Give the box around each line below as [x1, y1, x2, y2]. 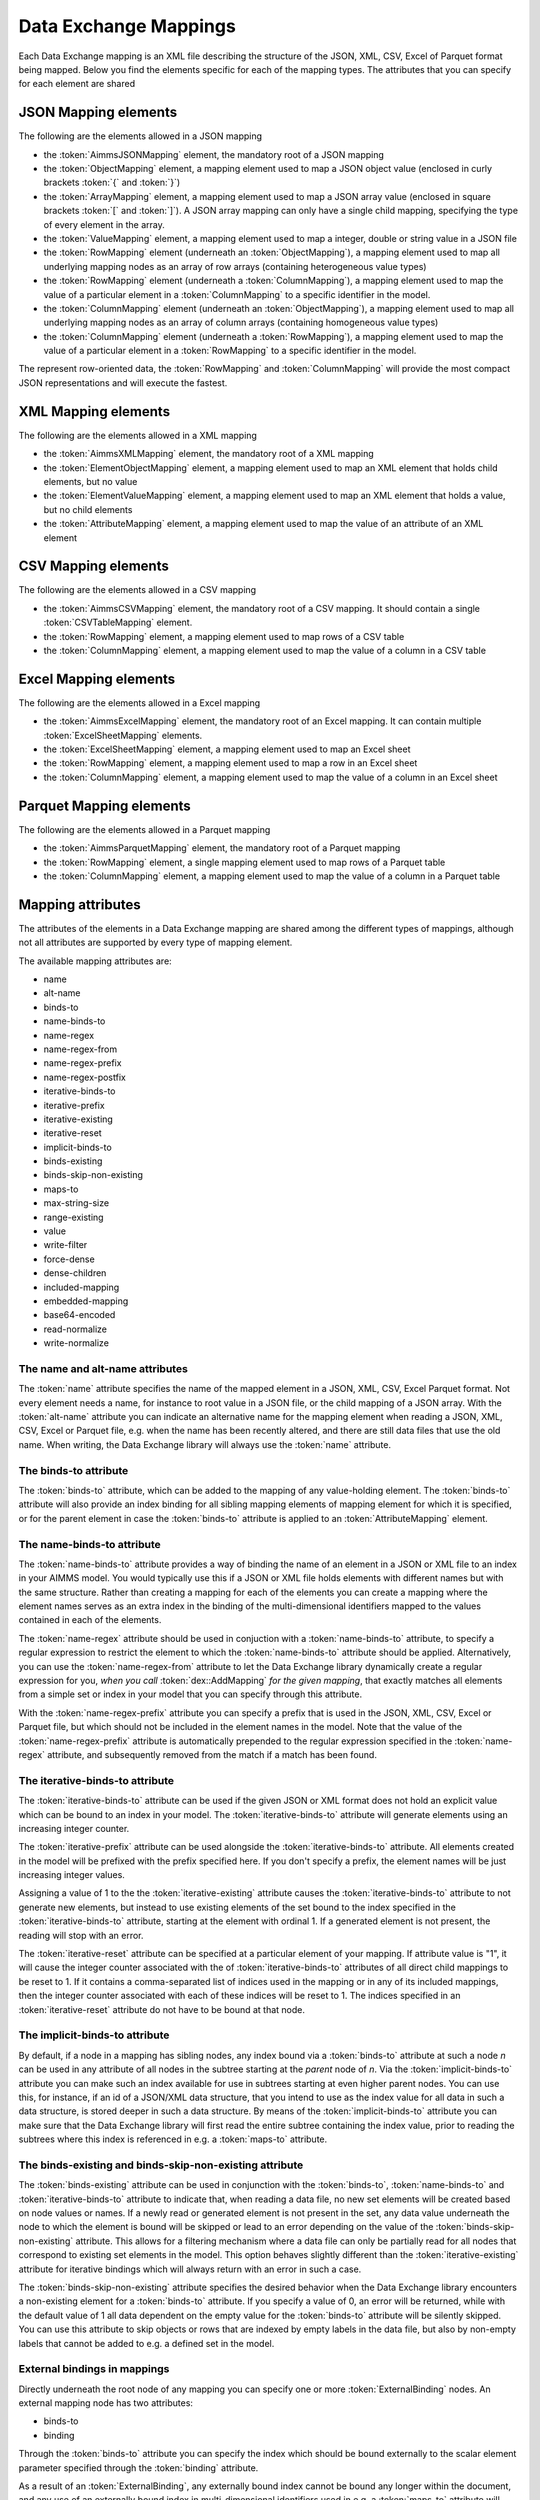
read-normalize [43, 1323, 107, 1335]
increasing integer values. [18, 1869, 125, 1881]
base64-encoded [43, 1309, 116, 1321]
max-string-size [43, 1197, 110, 1209]
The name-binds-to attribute [18, 1537, 162, 1551]
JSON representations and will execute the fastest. [18, 376, 228, 389]
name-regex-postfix [43, 1071, 127, 1083]
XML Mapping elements [18, 403, 170, 420]
